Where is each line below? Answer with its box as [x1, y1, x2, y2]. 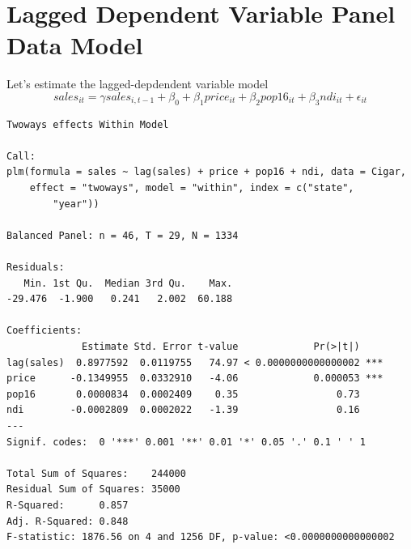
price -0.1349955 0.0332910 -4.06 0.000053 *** [6, 372, 383, 385]
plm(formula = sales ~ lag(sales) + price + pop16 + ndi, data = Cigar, [6, 166, 406, 178]
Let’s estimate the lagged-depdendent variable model [6, 75, 269, 92]
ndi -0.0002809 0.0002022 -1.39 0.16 [6, 404, 360, 416]
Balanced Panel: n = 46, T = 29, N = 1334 [6, 229, 239, 241]
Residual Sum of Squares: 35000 [6, 483, 180, 496]
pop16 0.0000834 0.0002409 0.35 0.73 [6, 388, 360, 400]
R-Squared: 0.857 [6, 499, 129, 511]
